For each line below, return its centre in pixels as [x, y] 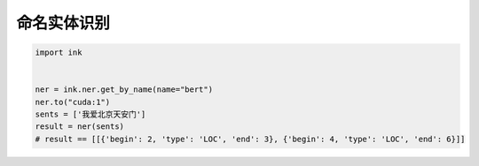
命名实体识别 [63, 23]
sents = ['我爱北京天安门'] [90, 114]
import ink [59, 53]
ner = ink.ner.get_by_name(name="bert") [124, 90]
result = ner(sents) [79, 127]
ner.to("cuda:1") [73, 102]
